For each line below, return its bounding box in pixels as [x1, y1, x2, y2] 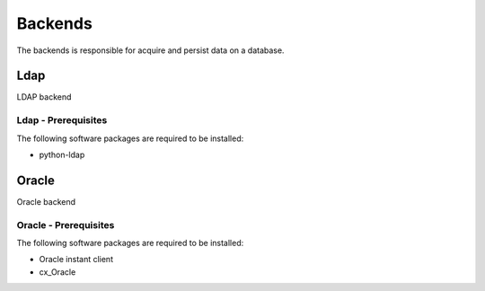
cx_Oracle [39, 266, 76, 278]
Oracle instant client [39, 254, 114, 265]
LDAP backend [16, 92, 72, 102]
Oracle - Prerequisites [16, 218, 115, 231]
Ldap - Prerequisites [16, 114, 108, 127]
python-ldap [39, 149, 85, 160]
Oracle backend [16, 196, 76, 207]
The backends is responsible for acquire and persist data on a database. [16, 45, 285, 56]
